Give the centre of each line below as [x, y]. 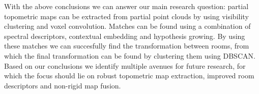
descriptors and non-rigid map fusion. [63, 85]
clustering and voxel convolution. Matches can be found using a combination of [127, 26]
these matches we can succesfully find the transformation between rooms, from [127, 46]
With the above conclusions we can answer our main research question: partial [126, 6]
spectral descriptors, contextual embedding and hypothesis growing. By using [125, 36]
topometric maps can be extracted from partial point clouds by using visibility [126, 16]
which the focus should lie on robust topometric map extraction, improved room [129, 76]
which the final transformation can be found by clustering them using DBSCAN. [130, 55]
